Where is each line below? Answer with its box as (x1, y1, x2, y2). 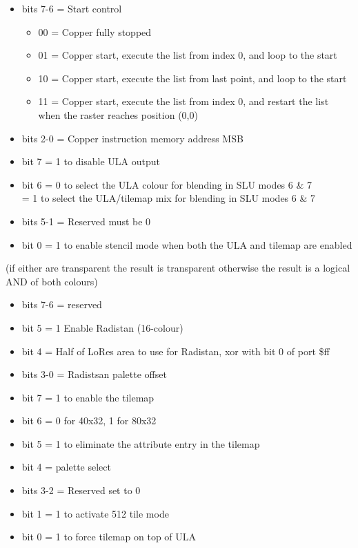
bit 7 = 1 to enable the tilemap (21, 390, 155, 404)
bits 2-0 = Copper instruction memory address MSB (21, 131, 243, 145)
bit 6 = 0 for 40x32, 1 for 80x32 (21, 413, 157, 428)
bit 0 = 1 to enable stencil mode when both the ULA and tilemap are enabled (21, 237, 352, 252)
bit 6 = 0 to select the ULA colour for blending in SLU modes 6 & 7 (21, 177, 312, 191)
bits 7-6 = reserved (21, 297, 102, 312)
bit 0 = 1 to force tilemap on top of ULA (21, 529, 197, 544)
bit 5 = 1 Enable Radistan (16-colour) (21, 320, 183, 334)
